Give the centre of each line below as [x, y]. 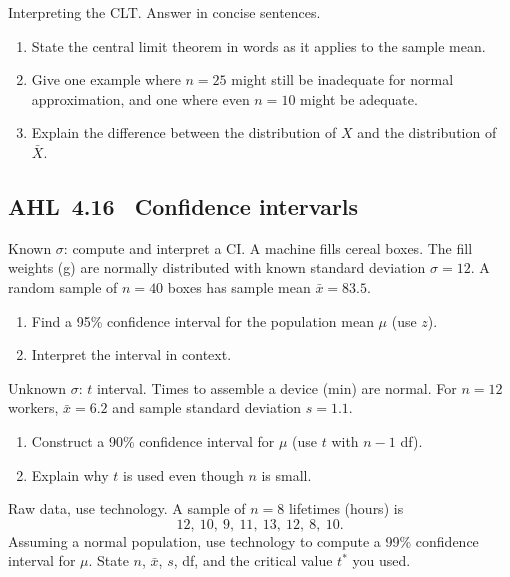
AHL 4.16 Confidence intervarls [183, 205]
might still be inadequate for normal [342, 79]
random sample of [63, 286]
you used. [381, 560]
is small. [286, 474]
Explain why [70, 474]
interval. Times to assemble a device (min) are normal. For [276, 387]
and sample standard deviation [207, 407]
